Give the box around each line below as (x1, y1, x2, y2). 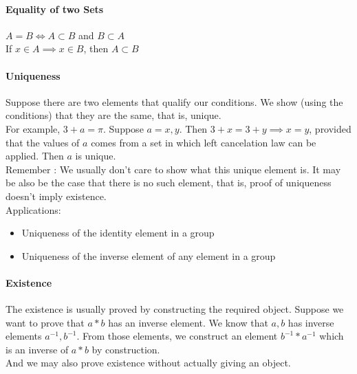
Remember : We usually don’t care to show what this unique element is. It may (6, 162, 341, 176)
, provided (309, 121, 351, 135)
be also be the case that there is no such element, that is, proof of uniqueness (6, 175, 332, 190)
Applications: (6, 202, 61, 217)
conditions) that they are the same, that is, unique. (6, 108, 221, 122)
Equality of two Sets (6, 1, 104, 16)
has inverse (288, 315, 334, 329)
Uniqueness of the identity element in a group (21, 225, 215, 240)
